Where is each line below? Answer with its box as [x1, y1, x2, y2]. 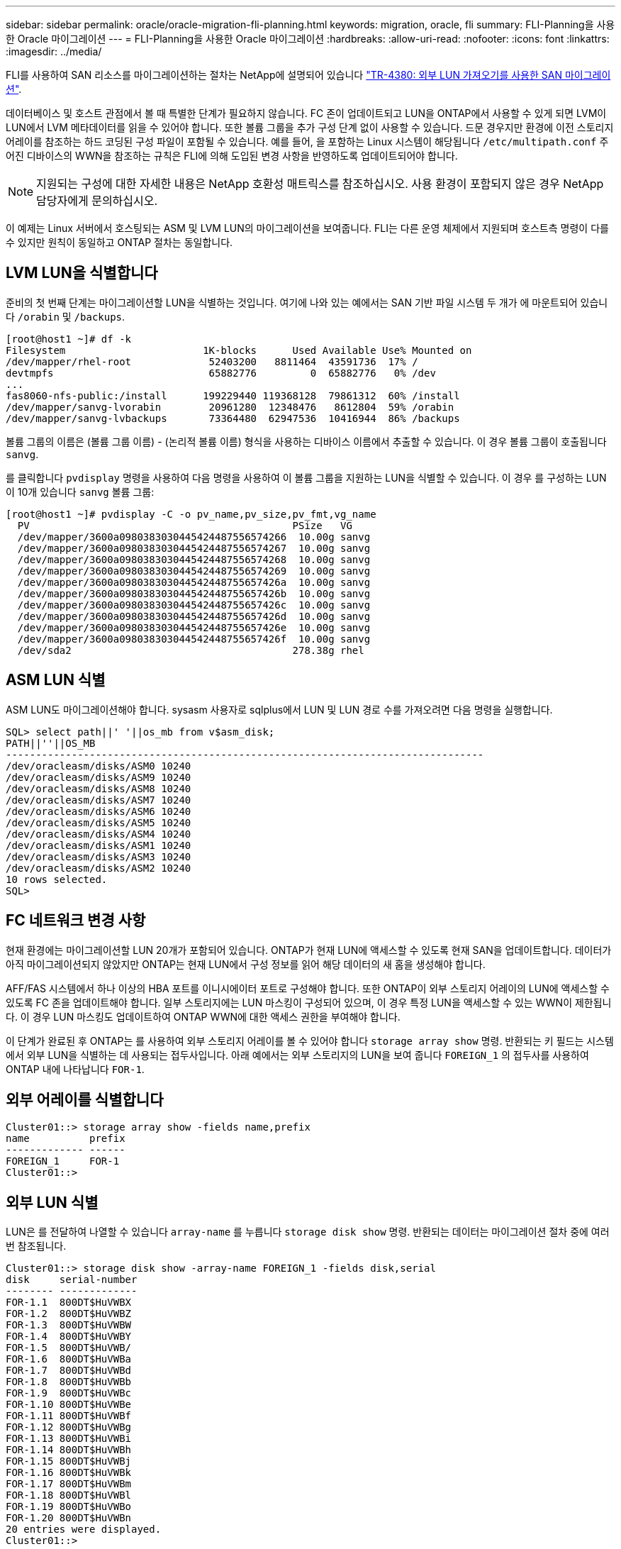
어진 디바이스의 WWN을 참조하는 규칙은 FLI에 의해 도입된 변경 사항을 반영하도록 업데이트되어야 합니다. [6, 150, 458, 162]
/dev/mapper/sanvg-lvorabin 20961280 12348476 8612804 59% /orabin [6, 401, 454, 413]
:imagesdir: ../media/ [6, 45, 102, 57]
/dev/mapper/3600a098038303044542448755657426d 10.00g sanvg [17, 610, 371, 622]
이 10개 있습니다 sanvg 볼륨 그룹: [6, 485, 155, 498]
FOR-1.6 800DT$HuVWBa [6, 1353, 132, 1365]
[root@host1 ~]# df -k [6, 333, 132, 345]
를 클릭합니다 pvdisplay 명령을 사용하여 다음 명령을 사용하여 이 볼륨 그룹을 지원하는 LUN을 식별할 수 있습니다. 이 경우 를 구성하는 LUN [6, 471, 607, 484]
